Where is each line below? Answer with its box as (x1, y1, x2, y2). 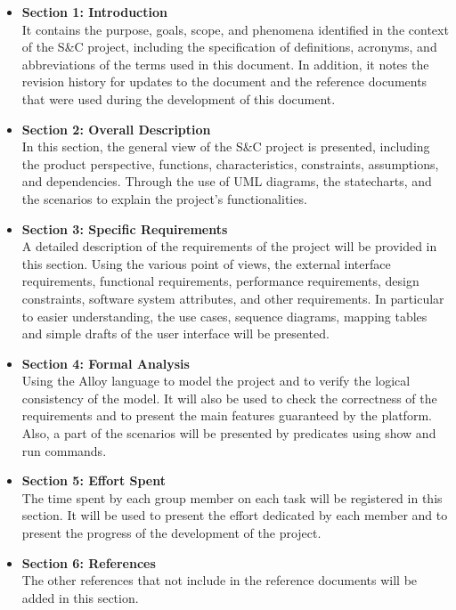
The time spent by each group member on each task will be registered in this (21, 488, 443, 507)
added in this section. (21, 588, 139, 606)
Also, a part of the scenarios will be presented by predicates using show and (21, 424, 436, 443)
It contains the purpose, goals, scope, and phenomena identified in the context (21, 20, 449, 38)
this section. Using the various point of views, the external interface (21, 254, 391, 272)
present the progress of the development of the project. (21, 524, 322, 542)
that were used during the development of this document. (21, 89, 336, 108)
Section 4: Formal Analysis (21, 354, 190, 372)
